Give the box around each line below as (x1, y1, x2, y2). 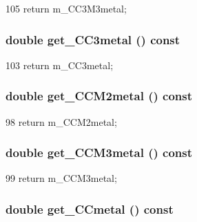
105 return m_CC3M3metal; (6, 1, 127, 15)
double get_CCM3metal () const (6, 144, 192, 161)
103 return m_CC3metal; (6, 57, 114, 72)
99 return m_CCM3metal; (6, 171, 117, 185)
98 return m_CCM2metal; (6, 114, 117, 129)
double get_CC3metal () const (6, 30, 180, 48)
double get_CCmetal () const (6, 200, 174, 217)
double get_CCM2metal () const (6, 87, 192, 104)
